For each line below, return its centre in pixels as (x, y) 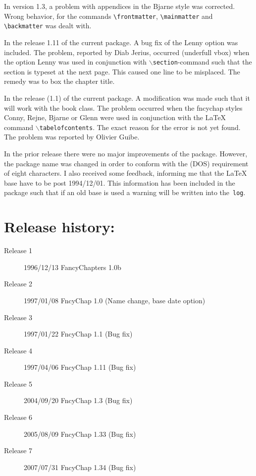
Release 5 (18, 383)
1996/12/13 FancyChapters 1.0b (73, 267)
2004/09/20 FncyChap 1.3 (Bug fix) (78, 400)
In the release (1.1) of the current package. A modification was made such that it (127, 98)
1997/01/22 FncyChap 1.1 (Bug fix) (78, 334)
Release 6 (18, 417)
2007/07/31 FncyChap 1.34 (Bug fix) (80, 467)
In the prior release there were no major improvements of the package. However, (126, 153)
